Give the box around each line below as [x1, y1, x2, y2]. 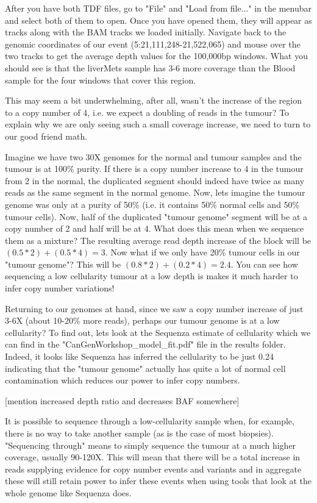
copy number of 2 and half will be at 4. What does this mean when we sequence [5, 222, 304, 235]
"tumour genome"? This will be [5, 257, 121, 270]
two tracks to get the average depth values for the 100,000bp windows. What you [5, 49, 308, 62]
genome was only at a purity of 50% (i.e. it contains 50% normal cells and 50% [5, 198, 300, 210]
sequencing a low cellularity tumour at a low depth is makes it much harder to [5, 269, 298, 282]
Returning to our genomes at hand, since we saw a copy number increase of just [5, 302, 304, 315]
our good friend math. [5, 129, 88, 142]
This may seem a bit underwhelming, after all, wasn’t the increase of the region [5, 94, 302, 107]
